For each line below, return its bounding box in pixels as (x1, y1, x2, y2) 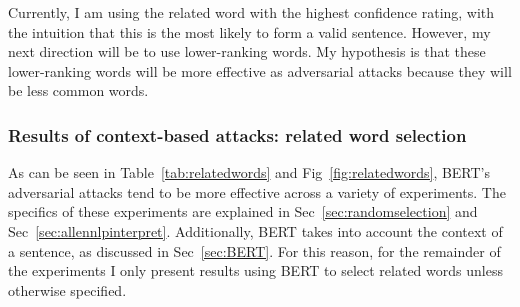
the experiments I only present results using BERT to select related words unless (8, 260, 503, 281)
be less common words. (8, 80, 149, 101)
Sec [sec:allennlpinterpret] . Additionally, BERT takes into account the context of (8, 220, 503, 241)
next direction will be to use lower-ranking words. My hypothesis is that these (8, 41, 486, 62)
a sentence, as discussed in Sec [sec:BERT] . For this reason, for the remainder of (8, 240, 501, 261)
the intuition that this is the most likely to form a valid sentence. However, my (8, 21, 491, 42)
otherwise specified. (8, 279, 127, 300)
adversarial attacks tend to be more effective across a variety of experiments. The (8, 181, 506, 202)
